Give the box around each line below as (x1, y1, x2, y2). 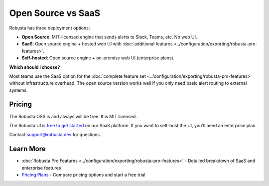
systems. (9, 87, 28, 93)
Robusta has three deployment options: (9, 25, 90, 31)
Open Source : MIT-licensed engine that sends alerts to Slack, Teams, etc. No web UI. (21, 34, 197, 40)
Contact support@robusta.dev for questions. (9, 132, 102, 138)
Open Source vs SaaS (9, 7, 101, 18)
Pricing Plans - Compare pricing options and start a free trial (21, 172, 145, 178)
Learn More (9, 145, 46, 153)
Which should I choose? (9, 64, 60, 70)
